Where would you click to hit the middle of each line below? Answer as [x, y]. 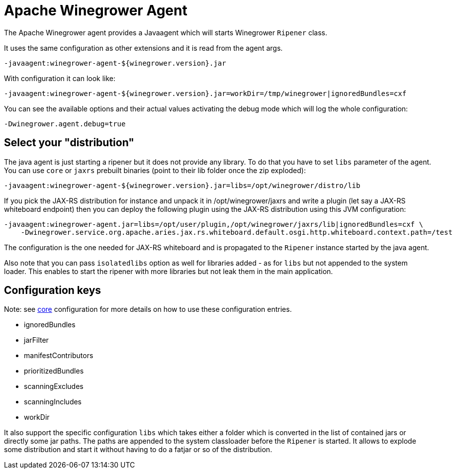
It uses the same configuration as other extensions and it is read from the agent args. [143, 48]
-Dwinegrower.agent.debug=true [65, 124]
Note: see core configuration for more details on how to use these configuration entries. [148, 309]
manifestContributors [59, 356]
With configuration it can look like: [60, 78]
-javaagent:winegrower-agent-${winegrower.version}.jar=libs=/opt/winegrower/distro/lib [182, 185]
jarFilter [36, 340]
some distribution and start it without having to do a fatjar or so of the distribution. [138, 450]
